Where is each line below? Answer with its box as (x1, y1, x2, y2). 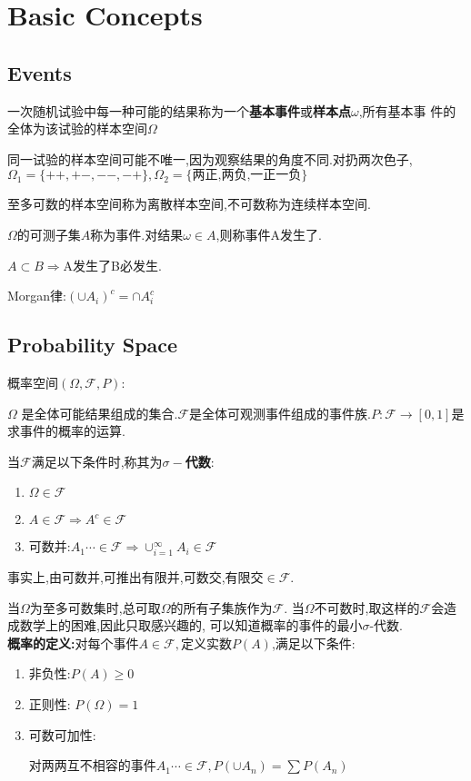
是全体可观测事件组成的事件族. (189, 403, 371, 422)
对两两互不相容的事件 (28, 756, 156, 775)
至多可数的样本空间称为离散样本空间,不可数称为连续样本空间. (7, 194, 371, 213)
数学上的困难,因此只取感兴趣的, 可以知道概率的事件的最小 (19, 616, 363, 635)
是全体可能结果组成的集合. (21, 403, 178, 422)
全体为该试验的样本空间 (7, 119, 147, 138)
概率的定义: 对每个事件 (7, 633, 139, 652)
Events (7, 58, 72, 86)
